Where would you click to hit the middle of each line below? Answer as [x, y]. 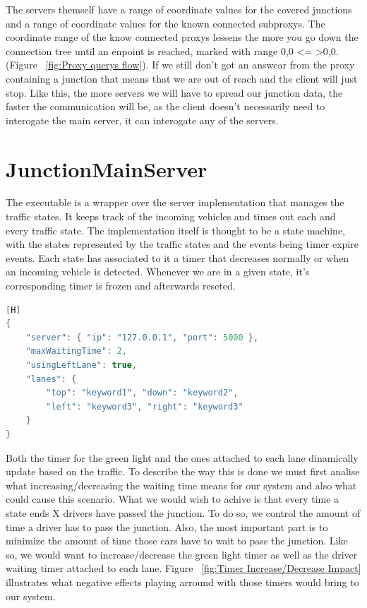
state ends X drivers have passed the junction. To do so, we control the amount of [183, 512]
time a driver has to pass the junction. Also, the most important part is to [167, 526]
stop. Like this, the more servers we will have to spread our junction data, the [174, 92]
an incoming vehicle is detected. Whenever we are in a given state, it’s [158, 272]
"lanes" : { [51, 379]
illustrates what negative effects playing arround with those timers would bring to [182, 582]
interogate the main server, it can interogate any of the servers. [142, 120]
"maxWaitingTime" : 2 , [76, 351]
